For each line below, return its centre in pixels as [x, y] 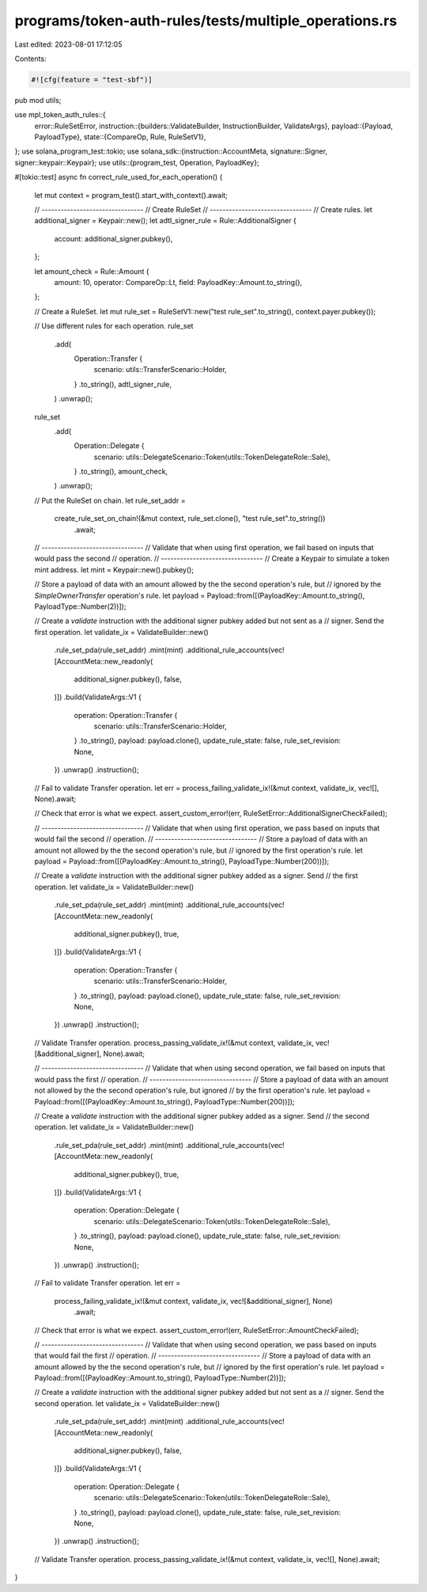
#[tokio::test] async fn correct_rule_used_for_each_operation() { [119, 177]
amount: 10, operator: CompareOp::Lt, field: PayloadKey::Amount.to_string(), [178, 282]
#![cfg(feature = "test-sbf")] [92, 80]
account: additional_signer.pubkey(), [113, 238]
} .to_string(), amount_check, [121, 472]
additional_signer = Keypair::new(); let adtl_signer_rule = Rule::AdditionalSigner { [165, 221]
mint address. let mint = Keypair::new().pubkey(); [114, 569]
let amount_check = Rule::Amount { [92, 271]
